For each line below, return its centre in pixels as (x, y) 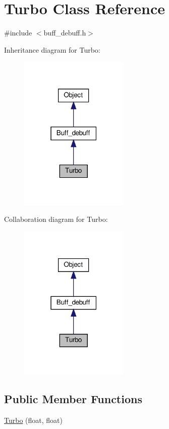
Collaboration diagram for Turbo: (56, 219)
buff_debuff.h (65, 33)
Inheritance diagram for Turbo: (52, 49)
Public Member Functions (73, 398)
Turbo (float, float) (33, 420)
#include (18, 33)
